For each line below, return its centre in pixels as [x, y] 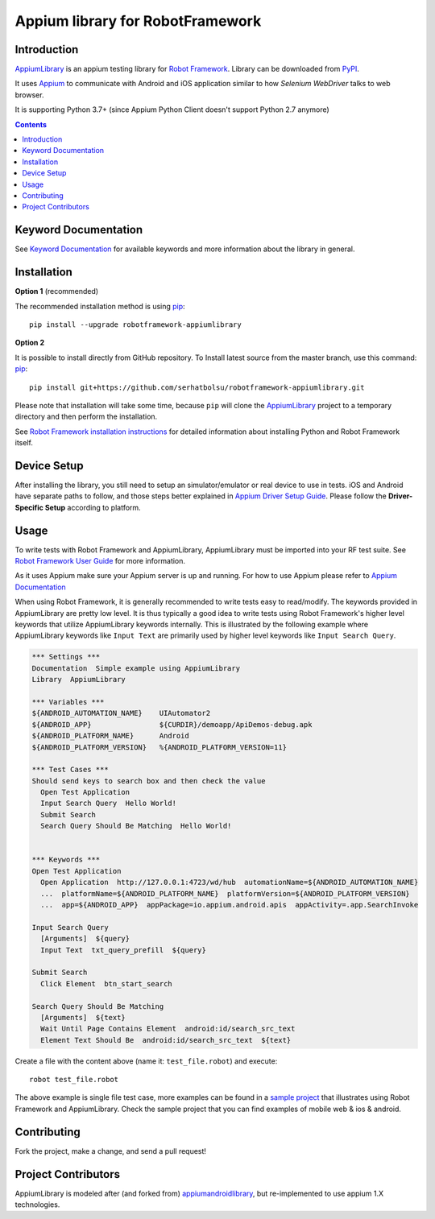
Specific [29, 507]
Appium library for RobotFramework [138, 21]
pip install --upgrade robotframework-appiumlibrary [135, 324]
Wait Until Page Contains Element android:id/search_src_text [168, 1029]
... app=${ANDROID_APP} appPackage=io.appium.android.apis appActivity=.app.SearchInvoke [230, 905]
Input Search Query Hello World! [109, 804]
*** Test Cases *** [70, 770]
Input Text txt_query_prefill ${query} [124, 950]
